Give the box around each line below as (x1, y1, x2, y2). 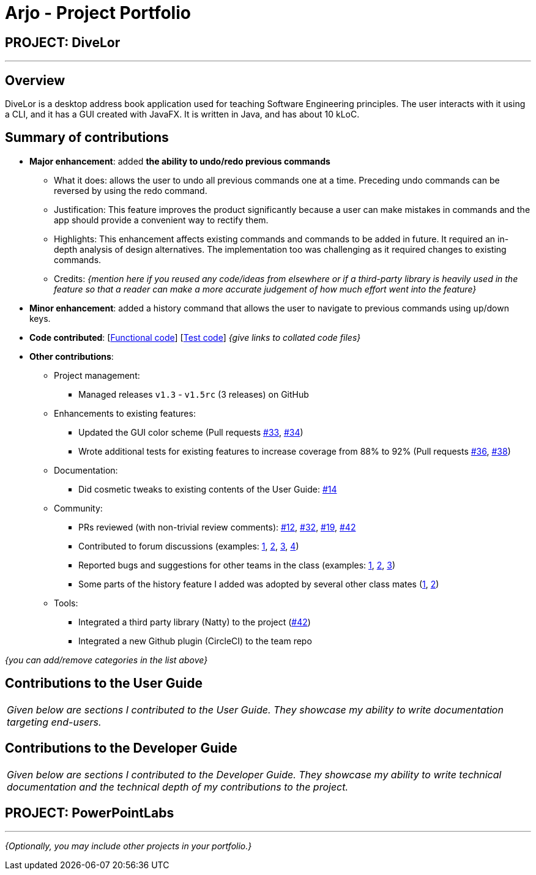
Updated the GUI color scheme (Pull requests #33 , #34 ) (78, 426, 303, 437)
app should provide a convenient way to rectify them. (54, 214, 269, 225)
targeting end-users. (7, 715, 102, 728)
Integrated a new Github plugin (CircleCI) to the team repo (78, 635, 312, 646)
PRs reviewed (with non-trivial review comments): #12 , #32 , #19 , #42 (78, 521, 356, 532)
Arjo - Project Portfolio (5, 2, 191, 23)
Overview (5, 72, 65, 88)
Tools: (54, 597, 78, 608)
